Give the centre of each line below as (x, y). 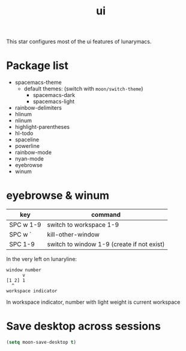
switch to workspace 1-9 (83, 225)
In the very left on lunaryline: (41, 259)
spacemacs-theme (38, 83)
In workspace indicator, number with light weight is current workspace (93, 302)
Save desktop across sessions (83, 326)
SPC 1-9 (22, 244)
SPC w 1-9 (25, 225)
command (106, 215)
